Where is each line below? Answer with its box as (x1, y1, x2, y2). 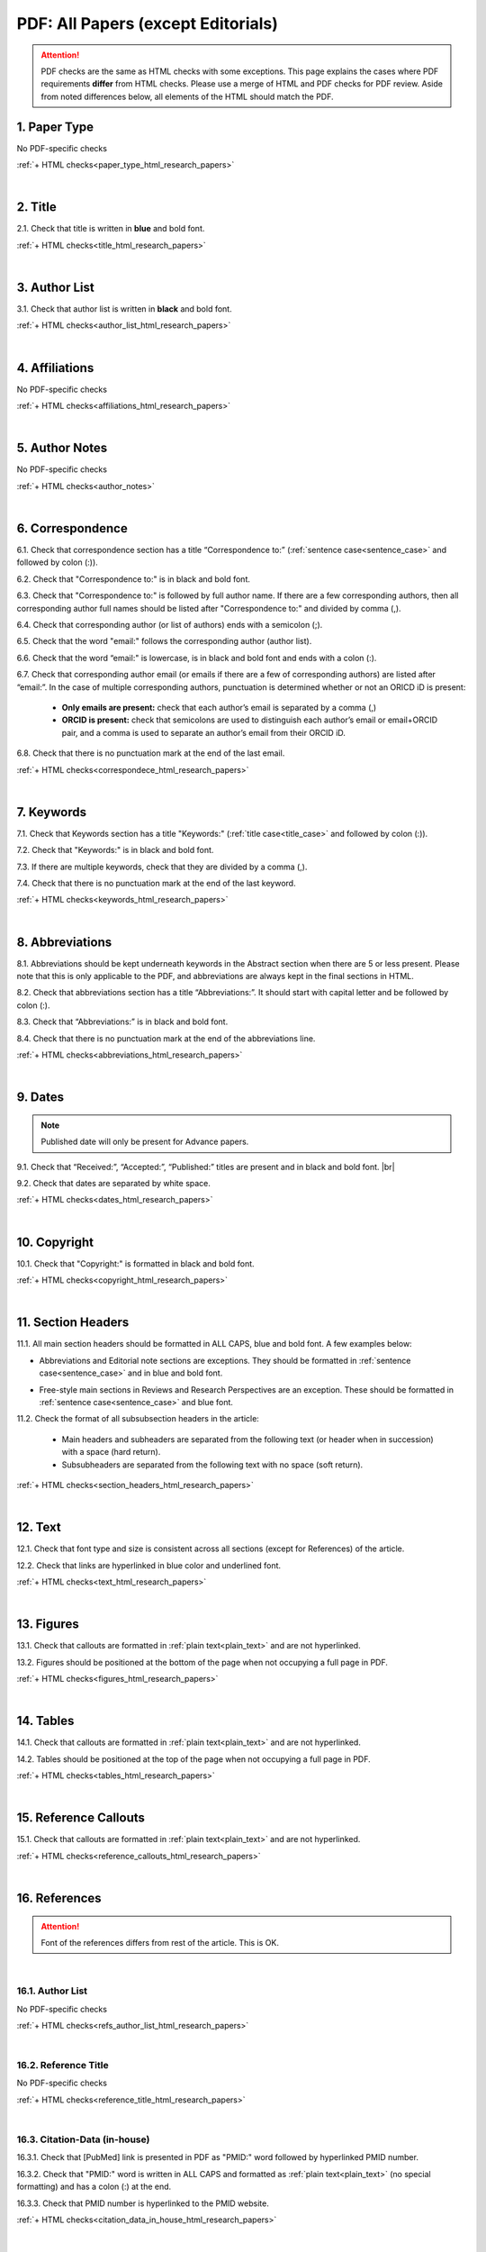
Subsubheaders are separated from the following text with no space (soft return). (61, 1459, 364, 1470)
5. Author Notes (16, 440, 108, 456)
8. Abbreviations (16, 934, 112, 949)
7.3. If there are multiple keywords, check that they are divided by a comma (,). (16, 861, 308, 872)
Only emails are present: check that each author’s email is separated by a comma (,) (61, 702, 377, 713)
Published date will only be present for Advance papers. (40, 1136, 249, 1148)
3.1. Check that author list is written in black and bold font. (16, 304, 233, 314)
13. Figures (16, 1617, 80, 1632)
